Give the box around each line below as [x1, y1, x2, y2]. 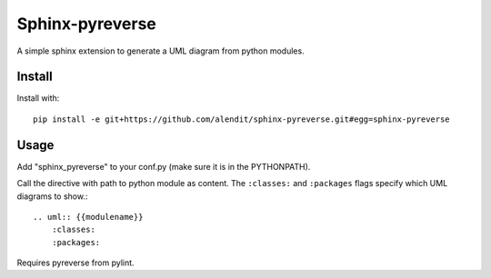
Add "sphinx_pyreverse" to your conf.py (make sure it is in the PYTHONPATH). [16, 161, 311, 172]
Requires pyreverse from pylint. [16, 257, 135, 268]
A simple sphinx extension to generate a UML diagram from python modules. [16, 45, 305, 56]
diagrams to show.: [16, 191, 88, 202]
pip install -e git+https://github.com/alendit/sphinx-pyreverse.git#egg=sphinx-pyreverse [33, 114, 450, 124]
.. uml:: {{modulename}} [33, 212, 144, 222]
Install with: [16, 93, 60, 104]
